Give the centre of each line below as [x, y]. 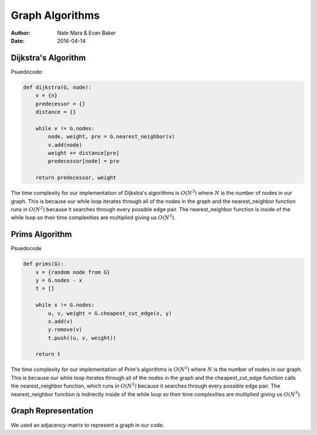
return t [48, 354]
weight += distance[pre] [84, 153]
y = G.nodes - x [59, 280]
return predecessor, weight [76, 178]
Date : [18, 41]
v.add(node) [65, 145]
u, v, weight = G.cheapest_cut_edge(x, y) [110, 313]
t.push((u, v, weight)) [82, 338]
